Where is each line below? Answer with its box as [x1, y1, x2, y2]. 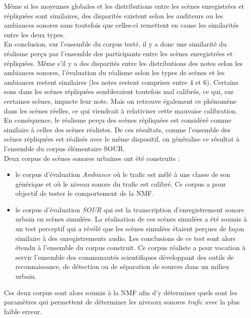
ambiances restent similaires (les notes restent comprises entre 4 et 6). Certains [4, 77, 238, 87]
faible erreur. [4, 306, 42, 316]
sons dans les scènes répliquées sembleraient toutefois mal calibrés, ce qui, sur [4, 86, 234, 96]
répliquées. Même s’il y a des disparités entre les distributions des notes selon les [4, 58, 243, 68]
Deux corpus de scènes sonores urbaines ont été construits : [4, 153, 180, 163]
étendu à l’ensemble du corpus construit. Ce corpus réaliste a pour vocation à [15, 242, 246, 253]
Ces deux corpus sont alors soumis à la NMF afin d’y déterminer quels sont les [4, 287, 237, 297]
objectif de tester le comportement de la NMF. [15, 188, 154, 198]
